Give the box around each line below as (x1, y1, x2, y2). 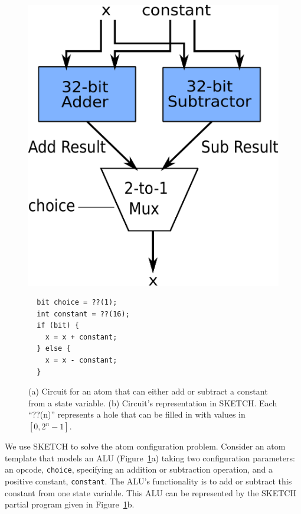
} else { (37, 344, 71, 353)
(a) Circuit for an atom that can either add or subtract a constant (28, 385, 268, 397)
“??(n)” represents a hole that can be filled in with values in (28, 408, 246, 421)
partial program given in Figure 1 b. (5, 498, 135, 510)
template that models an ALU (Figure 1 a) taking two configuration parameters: (5, 451, 295, 464)
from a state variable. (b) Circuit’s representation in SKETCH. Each (28, 396, 277, 409)
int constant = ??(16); (37, 309, 130, 318)
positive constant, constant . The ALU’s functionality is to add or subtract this (5, 474, 292, 487)
